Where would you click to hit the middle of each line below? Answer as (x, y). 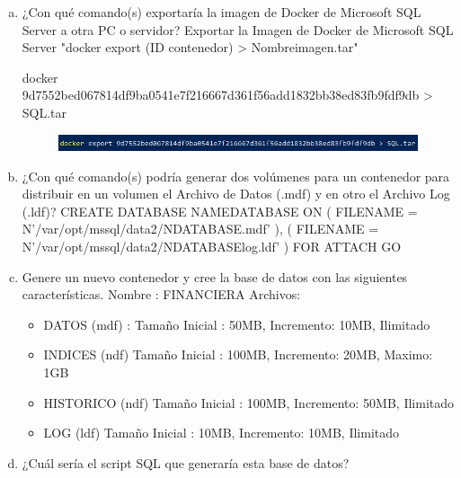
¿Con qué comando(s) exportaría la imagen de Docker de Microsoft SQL (222, 12)
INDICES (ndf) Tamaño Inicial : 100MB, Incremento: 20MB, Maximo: (238, 354)
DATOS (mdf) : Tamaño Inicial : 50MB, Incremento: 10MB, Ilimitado (237, 324)
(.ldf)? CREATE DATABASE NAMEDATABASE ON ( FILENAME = (220, 211)
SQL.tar (44, 112)
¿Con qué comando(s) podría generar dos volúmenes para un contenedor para (236, 176)
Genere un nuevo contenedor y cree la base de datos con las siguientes (215, 276)
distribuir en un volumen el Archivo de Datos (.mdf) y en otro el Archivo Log (236, 194)
